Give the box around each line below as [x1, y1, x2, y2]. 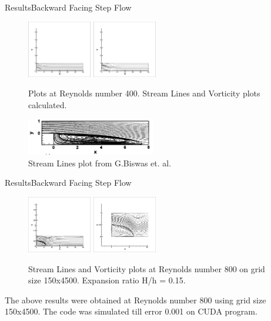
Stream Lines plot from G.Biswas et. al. [28, 156, 172, 169]
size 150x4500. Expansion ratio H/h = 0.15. [28, 274, 186, 286]
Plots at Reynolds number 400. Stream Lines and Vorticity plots [28, 87, 260, 99]
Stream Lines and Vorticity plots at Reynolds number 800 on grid [28, 262, 265, 275]
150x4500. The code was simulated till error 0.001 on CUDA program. [5, 305, 257, 317]
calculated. [28, 98, 67, 111]
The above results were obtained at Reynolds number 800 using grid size [5, 293, 266, 306]
